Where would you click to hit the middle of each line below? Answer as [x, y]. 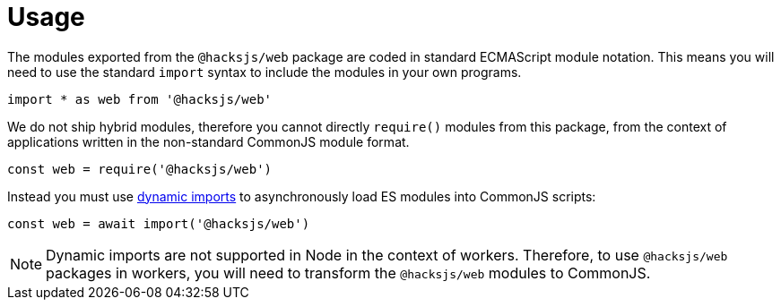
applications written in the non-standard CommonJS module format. [208, 141]
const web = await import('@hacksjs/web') [159, 223]
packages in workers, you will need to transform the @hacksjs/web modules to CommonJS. [348, 273]
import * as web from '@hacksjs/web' [140, 99]
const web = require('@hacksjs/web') [140, 169]
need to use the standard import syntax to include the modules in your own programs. [265, 72]
